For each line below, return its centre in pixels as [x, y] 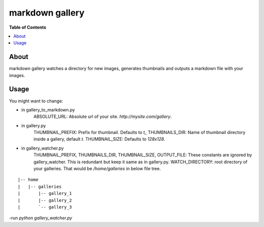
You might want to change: [36, 101]
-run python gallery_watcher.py [41, 218]
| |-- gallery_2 [45, 200]
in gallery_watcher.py [43, 148]
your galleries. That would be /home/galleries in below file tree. [97, 169]
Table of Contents [28, 27]
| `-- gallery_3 [45, 207]
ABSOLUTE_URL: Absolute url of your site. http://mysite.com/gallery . [103, 116]
